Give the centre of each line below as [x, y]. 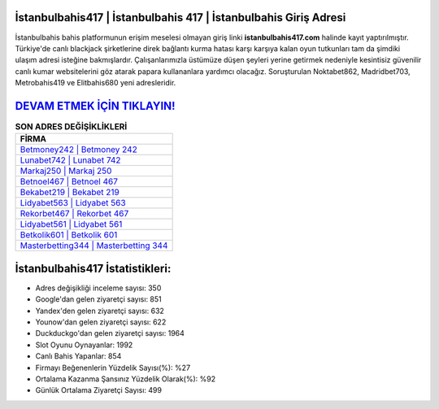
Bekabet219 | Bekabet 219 [70, 193]
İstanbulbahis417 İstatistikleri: [93, 268]
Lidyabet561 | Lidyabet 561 [71, 224]
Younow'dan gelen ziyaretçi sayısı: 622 [101, 322]
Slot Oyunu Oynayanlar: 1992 [84, 345]
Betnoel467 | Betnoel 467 [69, 181]
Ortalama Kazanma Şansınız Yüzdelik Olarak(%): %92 [125, 379]
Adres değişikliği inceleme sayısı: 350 [98, 288]
